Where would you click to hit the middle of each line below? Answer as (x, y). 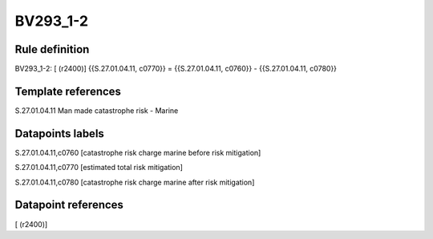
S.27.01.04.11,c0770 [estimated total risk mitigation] (99, 168)
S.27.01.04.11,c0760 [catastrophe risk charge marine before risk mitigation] (138, 152)
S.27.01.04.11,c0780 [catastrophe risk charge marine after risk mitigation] (135, 182)
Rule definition (52, 49)
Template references (68, 91)
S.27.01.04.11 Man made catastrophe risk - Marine (97, 110)
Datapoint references (69, 205)
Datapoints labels (59, 134)
